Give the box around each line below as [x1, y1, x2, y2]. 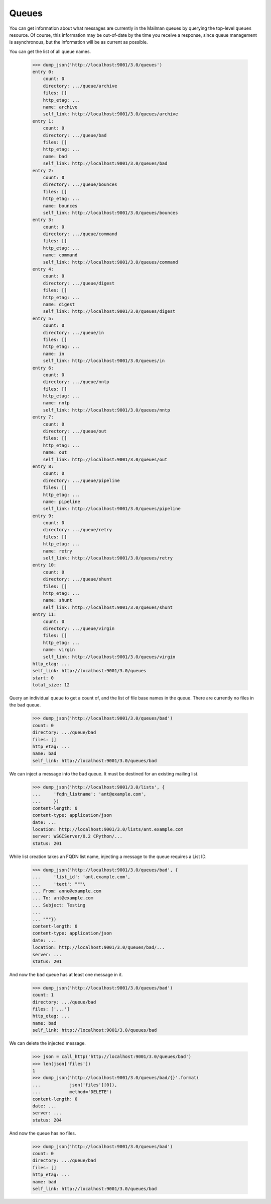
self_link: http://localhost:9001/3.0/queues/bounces [43, 209, 178, 216]
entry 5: [32, 315, 54, 321]
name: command [43, 252, 78, 258]
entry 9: [32, 513, 54, 519]
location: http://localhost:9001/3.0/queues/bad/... [32, 945, 165, 950]
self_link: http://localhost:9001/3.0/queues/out [43, 456, 168, 462]
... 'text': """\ [32, 881, 86, 887]
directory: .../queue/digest [43, 280, 115, 286]
